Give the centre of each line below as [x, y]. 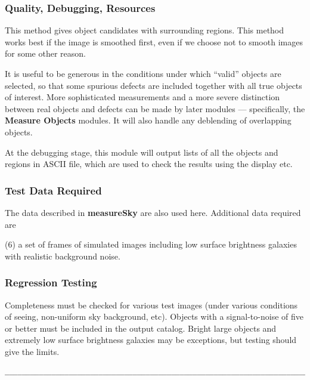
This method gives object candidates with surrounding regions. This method [145, 30]
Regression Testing [51, 282]
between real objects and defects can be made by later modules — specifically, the [155, 108]
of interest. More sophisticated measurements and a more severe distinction [142, 97]
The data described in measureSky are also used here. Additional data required [153, 212]
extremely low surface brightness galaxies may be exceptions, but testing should [151, 340]
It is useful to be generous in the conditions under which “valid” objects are [143, 73]
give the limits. [32, 351]
